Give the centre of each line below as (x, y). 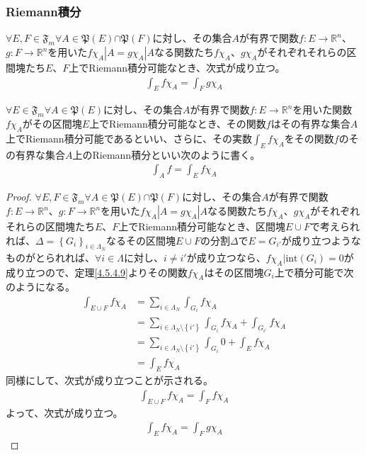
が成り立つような (321, 240)
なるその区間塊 (141, 240)
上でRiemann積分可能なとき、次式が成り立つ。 (177, 68)
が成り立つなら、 (226, 257)
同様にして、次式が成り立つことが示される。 (109, 380)
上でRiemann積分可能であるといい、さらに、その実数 (129, 139)
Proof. (19, 197)
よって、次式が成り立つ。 (64, 412)
